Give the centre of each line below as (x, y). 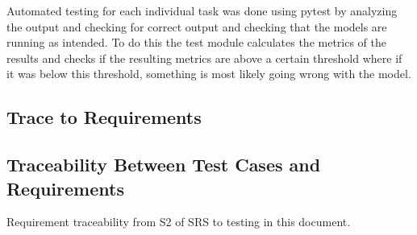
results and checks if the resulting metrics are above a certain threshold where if (204, 58)
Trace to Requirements (104, 117)
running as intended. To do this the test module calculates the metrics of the (197, 42)
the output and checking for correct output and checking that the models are (197, 26)
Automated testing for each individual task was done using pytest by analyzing (202, 10)
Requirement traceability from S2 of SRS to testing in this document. (179, 222)
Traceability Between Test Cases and (164, 165)
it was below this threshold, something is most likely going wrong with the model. (209, 74)
